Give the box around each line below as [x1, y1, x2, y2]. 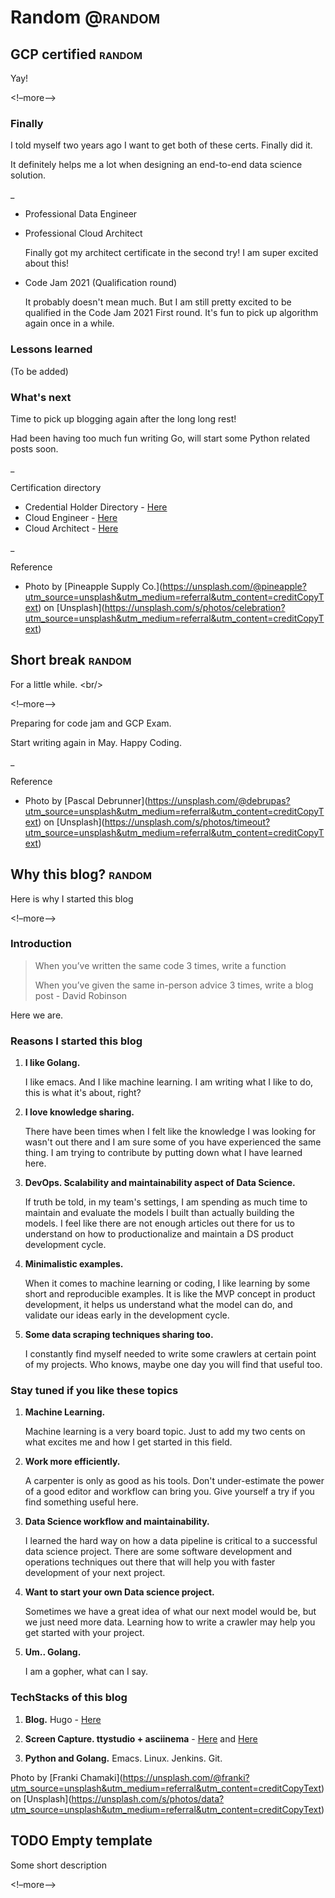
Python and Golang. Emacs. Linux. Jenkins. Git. [24, 1752, 223, 1764]
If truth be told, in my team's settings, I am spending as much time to [24, 1196, 308, 1208]
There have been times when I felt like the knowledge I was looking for [24, 1126, 317, 1138]
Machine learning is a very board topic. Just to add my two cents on [24, 1426, 306, 1438]
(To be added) [10, 365, 69, 377]
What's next [10, 390, 72, 404]
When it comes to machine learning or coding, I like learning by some [24, 1277, 311, 1290]
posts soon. [10, 442, 59, 455]
